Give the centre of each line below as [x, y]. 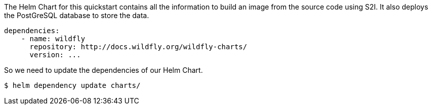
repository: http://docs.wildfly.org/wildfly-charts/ [138, 47]
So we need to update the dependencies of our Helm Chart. [103, 70]
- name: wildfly [53, 39]
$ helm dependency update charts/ [72, 85]
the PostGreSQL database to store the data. [77, 15]
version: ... [55, 55]
